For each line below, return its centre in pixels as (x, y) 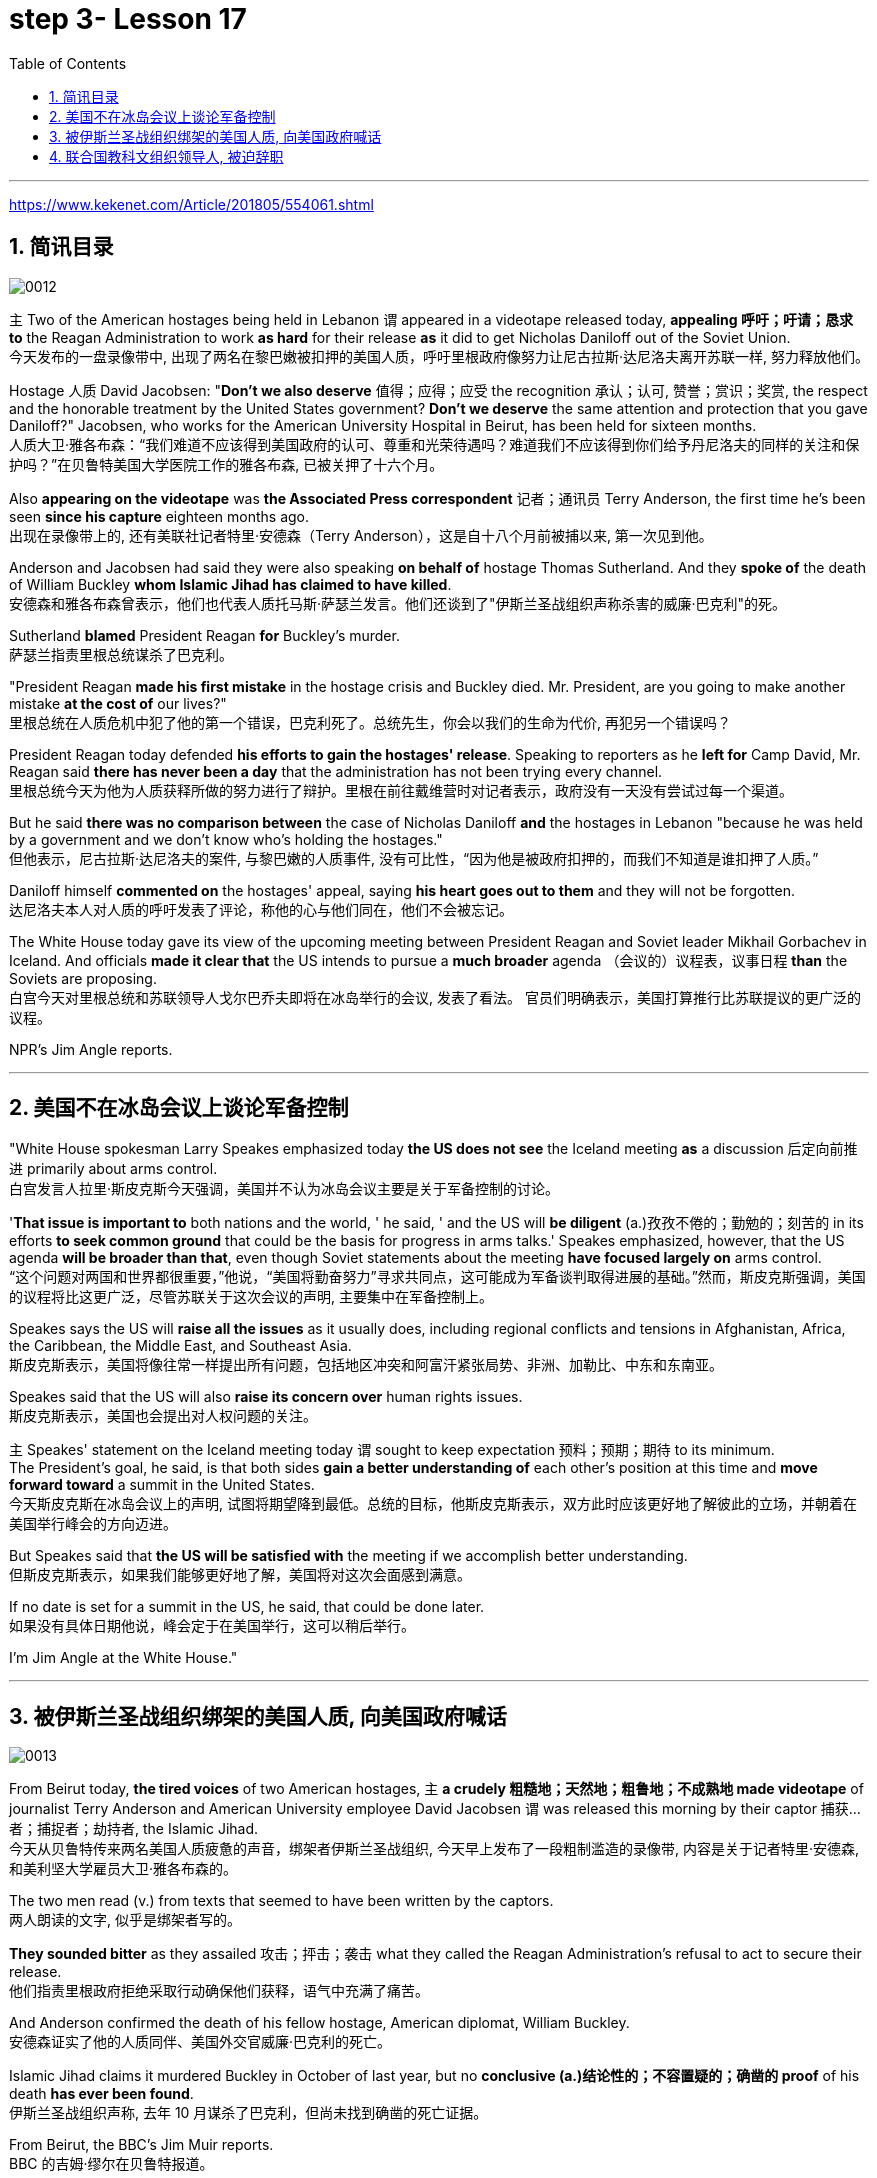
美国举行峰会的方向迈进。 (93, 1524)
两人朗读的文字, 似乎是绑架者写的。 (125, 1920)
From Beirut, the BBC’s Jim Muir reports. (141, 2145)
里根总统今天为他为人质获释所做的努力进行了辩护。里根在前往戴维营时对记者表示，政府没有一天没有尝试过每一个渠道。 (401, 790)
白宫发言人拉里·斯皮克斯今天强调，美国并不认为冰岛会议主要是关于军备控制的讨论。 (284, 1189)
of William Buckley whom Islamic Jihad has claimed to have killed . (230, 584)
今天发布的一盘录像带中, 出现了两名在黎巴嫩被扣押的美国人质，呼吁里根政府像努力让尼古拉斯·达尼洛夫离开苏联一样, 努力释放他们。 (439, 356)
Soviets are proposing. (83, 978)
